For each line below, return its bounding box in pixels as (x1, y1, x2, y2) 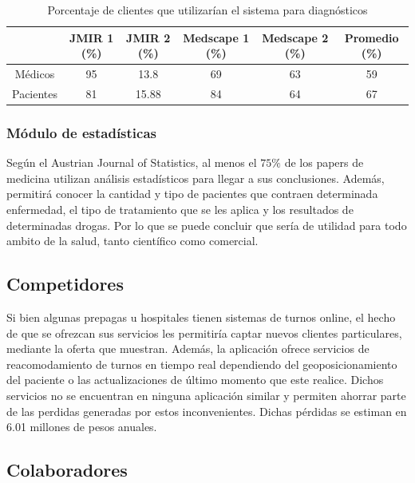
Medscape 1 (183, 29, 250, 46)
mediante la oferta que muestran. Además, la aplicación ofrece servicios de (6, 340, 370, 357)
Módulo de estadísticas (6, 122, 157, 142)
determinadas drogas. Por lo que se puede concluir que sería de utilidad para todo (6, 216, 407, 233)
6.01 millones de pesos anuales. (6, 418, 157, 435)
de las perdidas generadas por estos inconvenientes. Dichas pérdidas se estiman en (6, 402, 407, 419)
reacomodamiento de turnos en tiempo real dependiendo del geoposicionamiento (6, 355, 397, 372)
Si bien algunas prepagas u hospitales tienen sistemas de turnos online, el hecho (6, 308, 396, 325)
